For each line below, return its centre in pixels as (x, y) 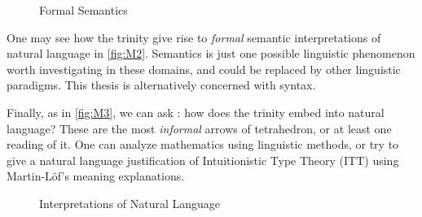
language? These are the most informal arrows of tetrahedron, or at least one (199, 128)
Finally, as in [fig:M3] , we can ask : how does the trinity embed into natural (196, 112)
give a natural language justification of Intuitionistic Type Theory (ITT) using (203, 160)
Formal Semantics (84, 10)
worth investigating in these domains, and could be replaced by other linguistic (204, 69)
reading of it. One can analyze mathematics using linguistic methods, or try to (203, 144)
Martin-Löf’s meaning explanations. (96, 176)
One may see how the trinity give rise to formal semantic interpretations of (194, 37)
